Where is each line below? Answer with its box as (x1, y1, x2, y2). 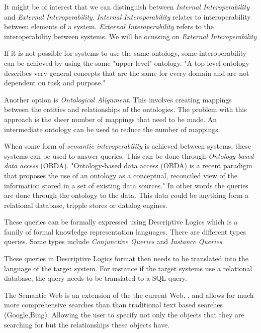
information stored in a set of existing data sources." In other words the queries (4, 180, 248, 190)
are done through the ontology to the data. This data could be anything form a (4, 190, 249, 200)
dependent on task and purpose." (4, 77, 106, 88)
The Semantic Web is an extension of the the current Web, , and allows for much (4, 289, 254, 300)
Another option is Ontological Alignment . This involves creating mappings (4, 94, 232, 104)
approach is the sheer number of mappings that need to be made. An (4, 114, 217, 124)
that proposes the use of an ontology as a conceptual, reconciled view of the (4, 170, 237, 180)
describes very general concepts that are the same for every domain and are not (4, 67, 249, 78)
